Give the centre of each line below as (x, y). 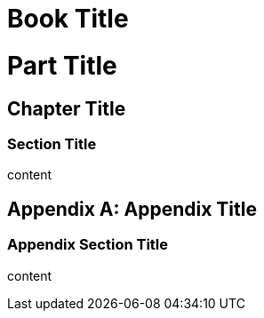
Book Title (68, 19)
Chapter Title (67, 108)
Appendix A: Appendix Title (132, 209)
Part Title (62, 65)
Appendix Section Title (88, 245)
